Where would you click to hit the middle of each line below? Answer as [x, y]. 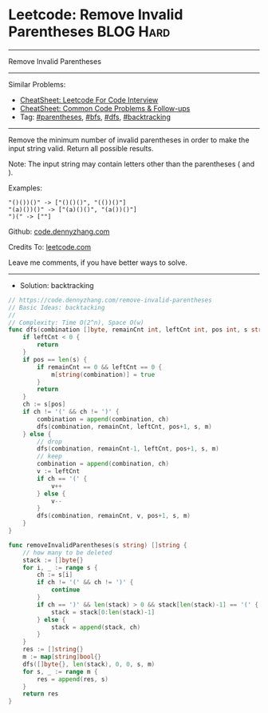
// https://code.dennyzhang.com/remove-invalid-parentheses [110, 300]
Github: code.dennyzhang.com [59, 231]
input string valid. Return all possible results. [81, 148]
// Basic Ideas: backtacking [57, 307]
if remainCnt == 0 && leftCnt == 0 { [99, 367]
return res [41, 694]
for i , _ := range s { [60, 567]
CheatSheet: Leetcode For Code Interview [89, 100]
